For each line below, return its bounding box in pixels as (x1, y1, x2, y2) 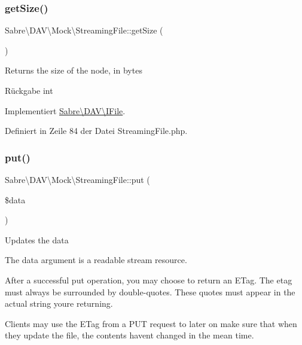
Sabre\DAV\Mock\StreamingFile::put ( (5, 173, 150, 185)
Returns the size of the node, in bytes (5, 64, 142, 77)
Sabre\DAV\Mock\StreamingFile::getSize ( (5, 24, 163, 36)
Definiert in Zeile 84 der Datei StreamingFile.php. (5, 124, 188, 137)
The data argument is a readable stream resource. (5, 254, 187, 266)
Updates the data (5, 233, 69, 246)
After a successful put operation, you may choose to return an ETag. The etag (5, 273, 292, 286)
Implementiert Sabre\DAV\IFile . (5, 104, 126, 117)
